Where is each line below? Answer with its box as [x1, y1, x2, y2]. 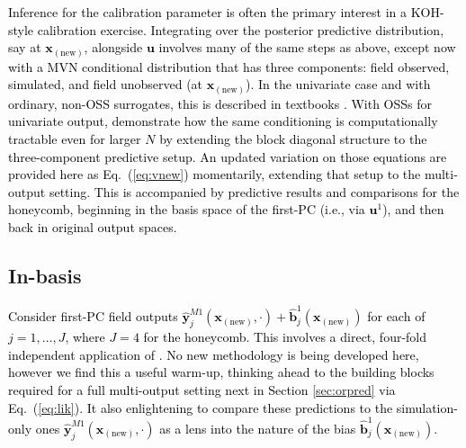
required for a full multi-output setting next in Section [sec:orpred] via [8, 381, 396, 399]
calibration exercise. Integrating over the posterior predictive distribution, [37, 20, 444, 39]
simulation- [396, 398, 458, 417]
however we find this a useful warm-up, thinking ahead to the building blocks [8, 363, 435, 381]
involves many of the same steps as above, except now [158, 38, 456, 57]
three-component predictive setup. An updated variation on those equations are [8, 147, 447, 166]
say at [8, 38, 41, 57]
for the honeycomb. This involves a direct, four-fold [143, 327, 427, 346]
